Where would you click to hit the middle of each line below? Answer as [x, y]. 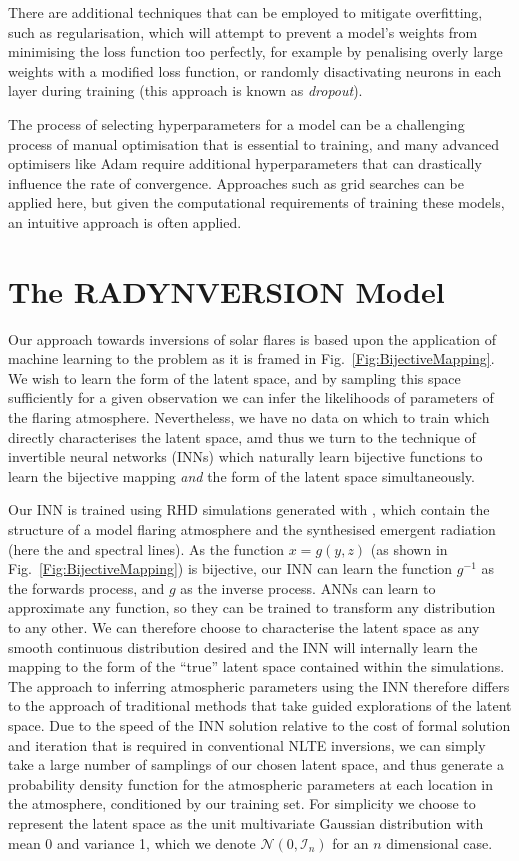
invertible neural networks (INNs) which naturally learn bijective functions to [245, 456]
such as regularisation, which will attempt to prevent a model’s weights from [243, 31]
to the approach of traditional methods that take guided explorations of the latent [260, 705]
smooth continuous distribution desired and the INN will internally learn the [243, 646]
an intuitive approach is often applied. [125, 221]
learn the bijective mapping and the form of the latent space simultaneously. [241, 475]
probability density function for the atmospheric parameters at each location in [251, 783]
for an [350, 842]
